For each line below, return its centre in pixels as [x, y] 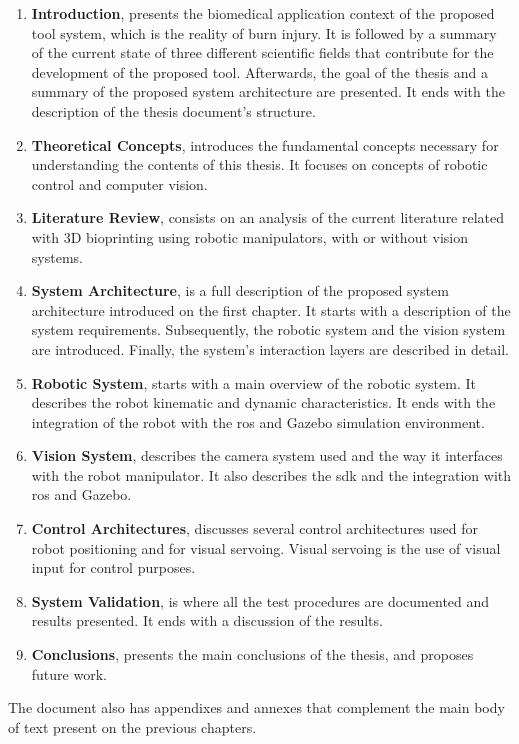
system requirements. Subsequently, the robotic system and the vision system [268, 329]
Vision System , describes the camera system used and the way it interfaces [267, 455]
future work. [69, 673]
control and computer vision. [119, 183]
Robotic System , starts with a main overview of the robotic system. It [253, 382]
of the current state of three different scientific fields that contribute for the [262, 52]
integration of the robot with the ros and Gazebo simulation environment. [258, 421]
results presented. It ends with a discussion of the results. [207, 620]
